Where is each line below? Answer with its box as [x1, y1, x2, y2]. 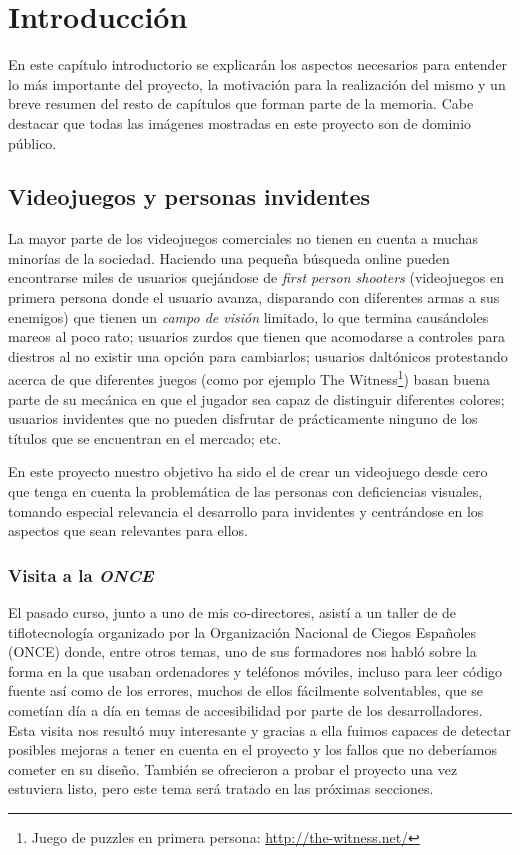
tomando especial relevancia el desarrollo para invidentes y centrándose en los [8, 500, 484, 521]
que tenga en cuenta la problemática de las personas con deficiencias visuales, [8, 481, 483, 502]
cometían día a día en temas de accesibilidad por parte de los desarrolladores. [8, 700, 483, 721]
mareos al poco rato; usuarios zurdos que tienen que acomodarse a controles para [8, 326, 505, 347]
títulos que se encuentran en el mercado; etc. [8, 427, 282, 448]
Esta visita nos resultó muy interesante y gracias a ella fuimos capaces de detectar [8, 719, 511, 740]
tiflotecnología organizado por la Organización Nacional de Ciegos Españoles [8, 621, 477, 642]
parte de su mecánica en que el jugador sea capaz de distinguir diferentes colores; [8, 388, 505, 409]
